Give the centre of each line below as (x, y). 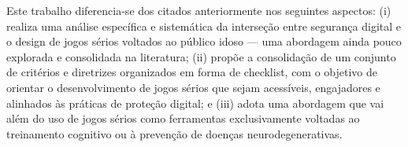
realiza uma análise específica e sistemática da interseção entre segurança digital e (204, 26)
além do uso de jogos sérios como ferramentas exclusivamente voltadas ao (183, 118)
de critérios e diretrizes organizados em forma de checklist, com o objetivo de (192, 72)
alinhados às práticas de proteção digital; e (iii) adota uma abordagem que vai (195, 103)
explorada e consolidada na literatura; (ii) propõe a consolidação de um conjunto (201, 56)
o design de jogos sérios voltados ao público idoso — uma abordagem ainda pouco (204, 41)
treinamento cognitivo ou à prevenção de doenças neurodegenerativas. (174, 133)
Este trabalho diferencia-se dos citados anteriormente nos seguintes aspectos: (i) (199, 10)
